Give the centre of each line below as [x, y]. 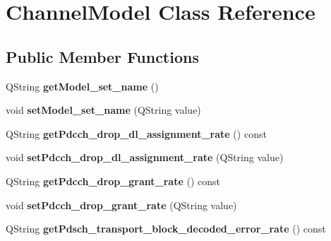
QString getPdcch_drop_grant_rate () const [113, 181]
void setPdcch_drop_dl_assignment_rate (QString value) [145, 157]
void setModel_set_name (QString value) [103, 110]
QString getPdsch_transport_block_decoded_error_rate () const [166, 229]
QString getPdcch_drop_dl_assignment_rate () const [136, 133]
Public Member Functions [102, 56]
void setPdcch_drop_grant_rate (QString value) [121, 205]
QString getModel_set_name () [82, 86]
